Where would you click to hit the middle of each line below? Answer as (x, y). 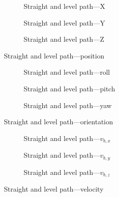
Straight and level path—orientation (59, 122)
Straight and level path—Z (64, 39)
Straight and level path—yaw (68, 105)
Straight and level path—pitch (69, 88)
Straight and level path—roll (67, 72)
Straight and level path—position (54, 55)
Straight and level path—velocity (54, 189)
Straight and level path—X (64, 6)
